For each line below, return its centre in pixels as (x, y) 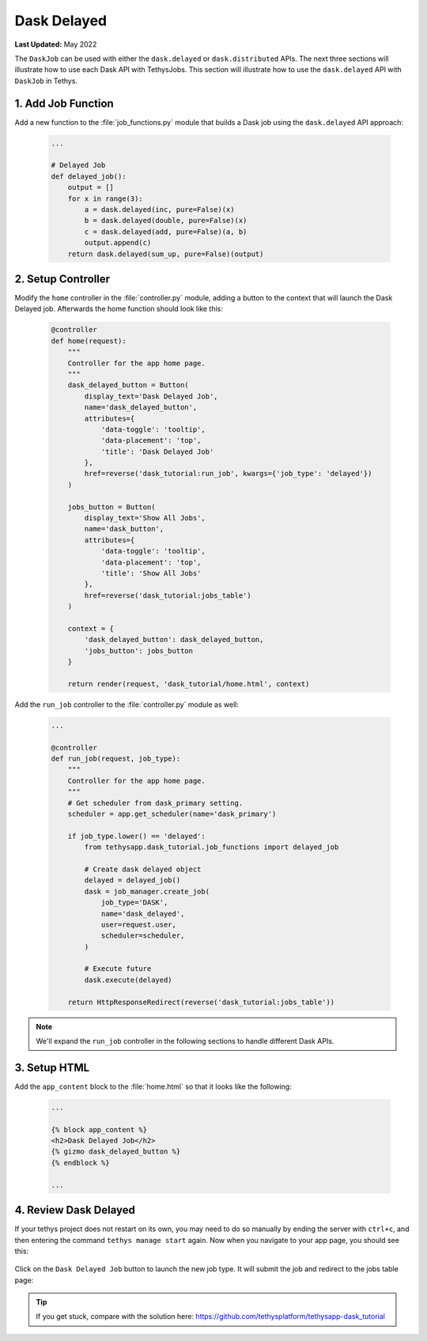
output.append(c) (118, 243)
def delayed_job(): (89, 176)
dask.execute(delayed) (128, 980)
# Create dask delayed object (143, 869)
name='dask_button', (124, 529)
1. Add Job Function (64, 103)
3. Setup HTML (52, 1067)
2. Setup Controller (62, 279)
